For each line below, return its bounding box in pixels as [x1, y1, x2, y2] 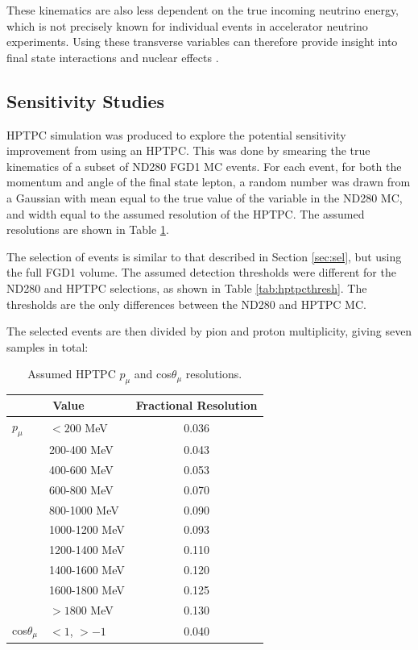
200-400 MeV [49, 440, 114, 457]
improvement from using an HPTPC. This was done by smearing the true [6, 142, 370, 159]
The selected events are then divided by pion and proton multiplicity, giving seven [6, 323, 412, 340]
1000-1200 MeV [49, 521, 125, 538]
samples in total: [6, 338, 89, 355]
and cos [134, 365, 172, 382]
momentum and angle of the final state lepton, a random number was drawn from [6, 173, 411, 190]
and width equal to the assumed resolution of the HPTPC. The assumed [6, 205, 365, 222]
